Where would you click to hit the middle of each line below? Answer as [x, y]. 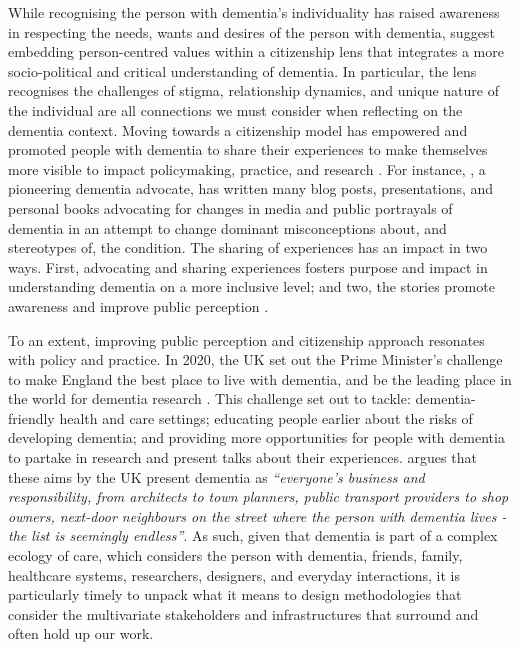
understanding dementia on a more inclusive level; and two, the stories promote [251, 286]
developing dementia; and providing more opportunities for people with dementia [256, 437]
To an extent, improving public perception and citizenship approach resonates [246, 339]
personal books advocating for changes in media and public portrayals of [230, 207]
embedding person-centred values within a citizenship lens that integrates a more [256, 51]
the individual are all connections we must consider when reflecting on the [235, 109]
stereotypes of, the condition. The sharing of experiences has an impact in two [248, 247]
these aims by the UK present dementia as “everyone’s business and [216, 476]
